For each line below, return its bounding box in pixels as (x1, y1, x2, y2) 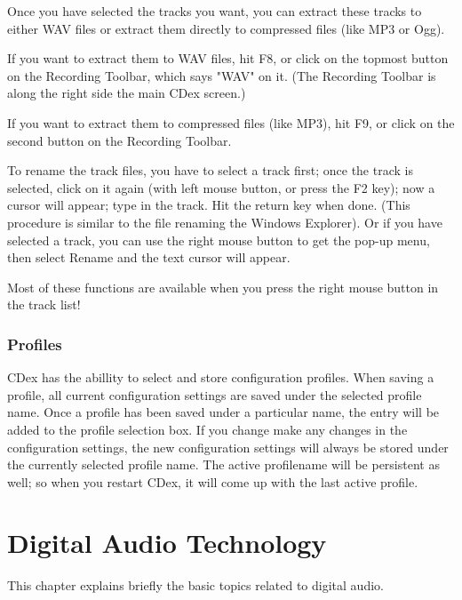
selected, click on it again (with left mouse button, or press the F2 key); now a (7, 178, 435, 196)
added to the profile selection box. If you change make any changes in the (7, 420, 408, 438)
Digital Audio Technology (7, 524, 327, 561)
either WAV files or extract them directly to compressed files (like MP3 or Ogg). (7, 19, 445, 37)
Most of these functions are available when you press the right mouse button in (7, 277, 439, 296)
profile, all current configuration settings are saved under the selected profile (7, 385, 422, 404)
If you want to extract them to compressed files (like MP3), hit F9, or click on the (7, 113, 455, 132)
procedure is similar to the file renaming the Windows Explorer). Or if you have (7, 212, 442, 231)
